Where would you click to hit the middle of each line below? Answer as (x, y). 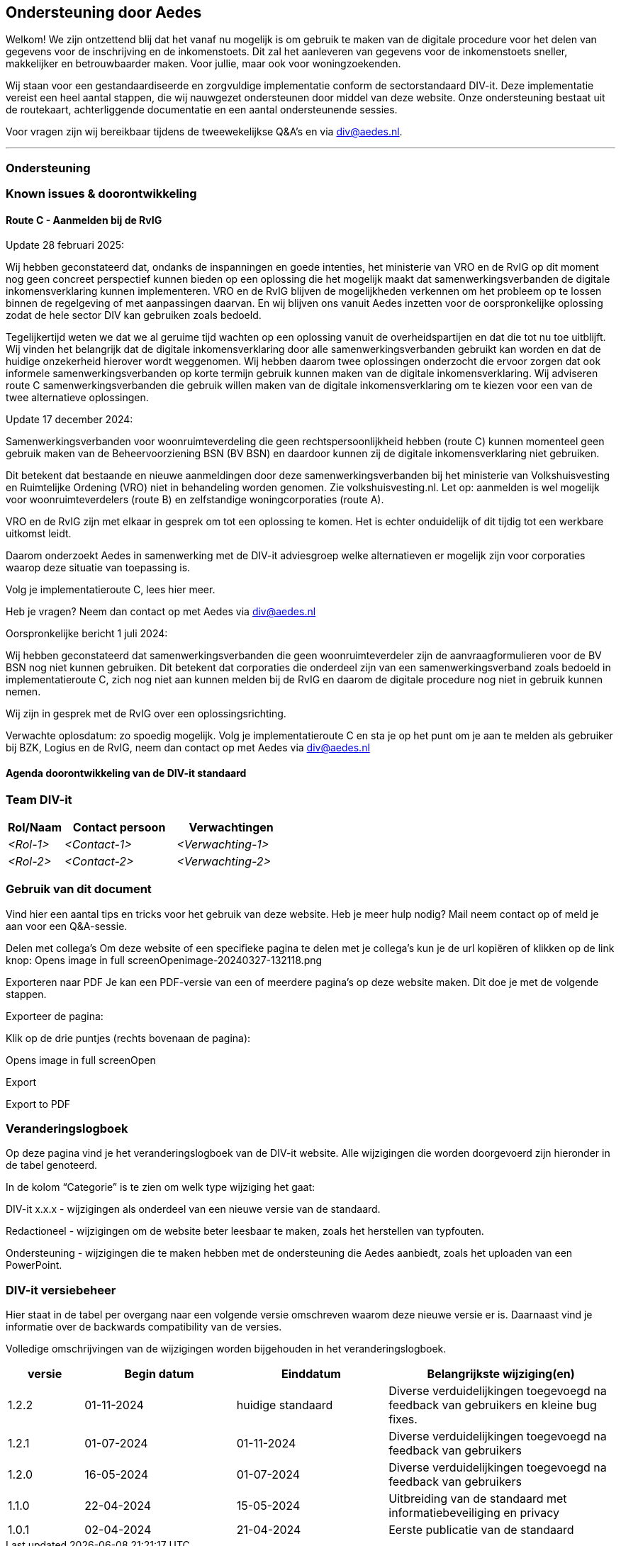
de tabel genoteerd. (52, 1165)
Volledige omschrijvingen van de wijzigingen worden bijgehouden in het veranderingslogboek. (226, 1349)
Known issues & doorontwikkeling (101, 194)
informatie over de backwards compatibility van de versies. (144, 1327)
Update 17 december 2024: (69, 420)
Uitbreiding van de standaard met (478, 1499)
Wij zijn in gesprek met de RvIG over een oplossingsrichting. (146, 714)
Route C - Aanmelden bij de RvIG (84, 220)
